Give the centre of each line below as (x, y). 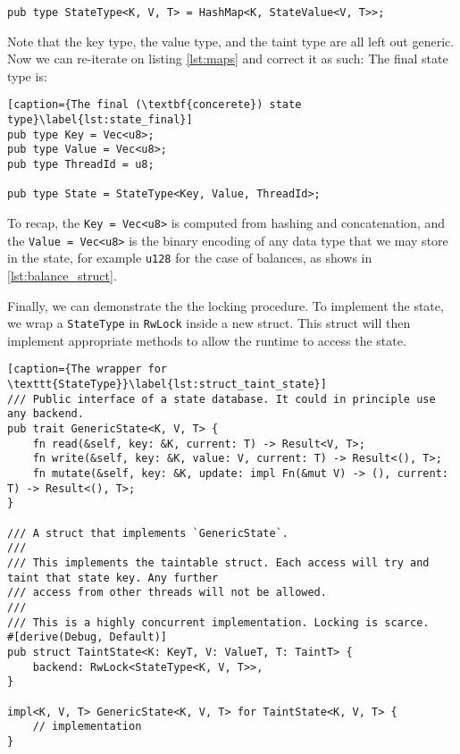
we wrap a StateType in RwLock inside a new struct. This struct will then (209, 323)
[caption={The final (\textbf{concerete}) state (155, 105)
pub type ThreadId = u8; (81, 165)
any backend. (46, 414)
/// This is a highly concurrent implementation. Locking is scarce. (218, 622)
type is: (27, 75)
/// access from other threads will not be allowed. (167, 593)
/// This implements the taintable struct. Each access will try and (218, 562)
